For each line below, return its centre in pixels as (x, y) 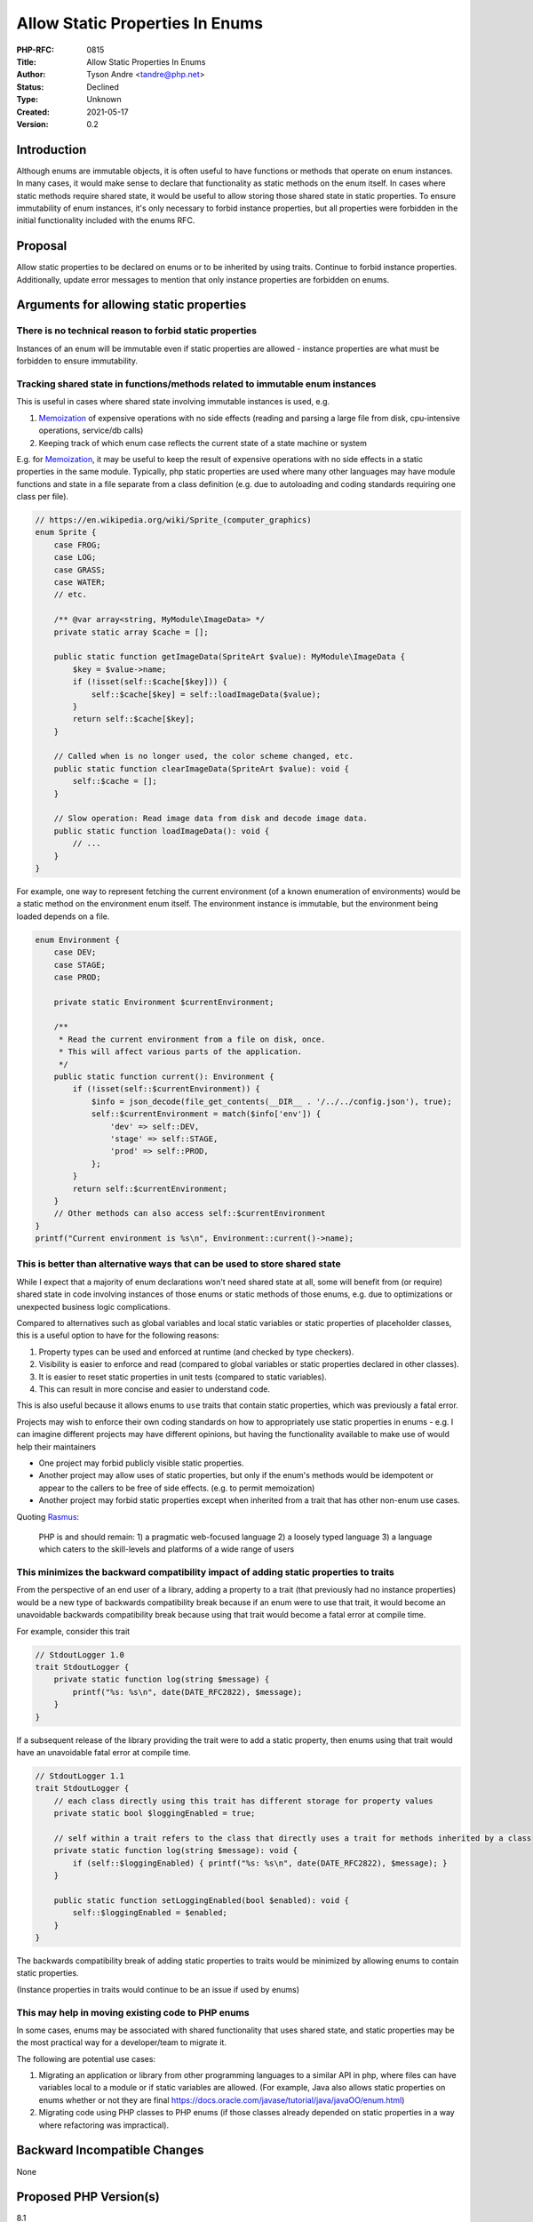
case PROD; (77, 977)
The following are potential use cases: (86, 2058)
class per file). (43, 497)
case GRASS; (80, 570)
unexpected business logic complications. (93, 1307)
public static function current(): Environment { (164, 1077)
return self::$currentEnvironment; (150, 1188)
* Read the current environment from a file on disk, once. (192, 1039)
